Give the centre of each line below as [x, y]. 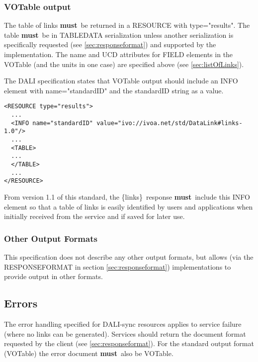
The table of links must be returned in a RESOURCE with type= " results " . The [127, 25]
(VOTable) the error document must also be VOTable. [89, 353]
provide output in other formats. [53, 276]
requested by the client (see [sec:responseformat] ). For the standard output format [129, 343]
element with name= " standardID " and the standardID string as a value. [114, 90]
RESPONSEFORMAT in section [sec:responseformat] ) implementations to [118, 266]
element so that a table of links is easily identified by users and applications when [129, 206]
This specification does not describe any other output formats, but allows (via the [129, 256]
